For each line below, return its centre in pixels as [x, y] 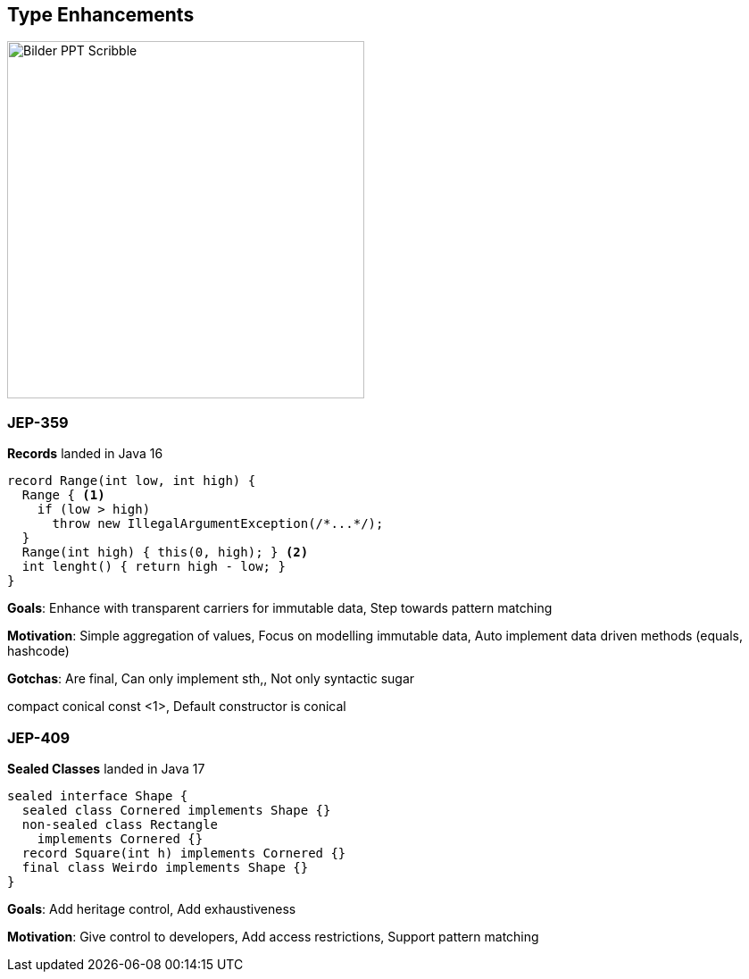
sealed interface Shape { [98, 795]
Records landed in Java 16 [85, 454]
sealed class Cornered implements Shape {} [176, 810]
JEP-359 [38, 422]
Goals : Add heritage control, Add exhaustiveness [152, 908]
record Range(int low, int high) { [132, 481]
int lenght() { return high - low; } [154, 567]
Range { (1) [63, 495]
